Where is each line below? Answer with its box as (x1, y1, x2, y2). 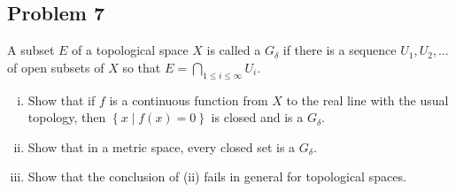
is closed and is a (211, 108, 304, 127)
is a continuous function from (109, 90, 268, 109)
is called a (206, 41, 261, 59)
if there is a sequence (282, 41, 397, 59)
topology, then (27, 108, 106, 127)
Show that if (27, 90, 96, 109)
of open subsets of (7, 58, 104, 76)
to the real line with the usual (286, 90, 449, 109)
